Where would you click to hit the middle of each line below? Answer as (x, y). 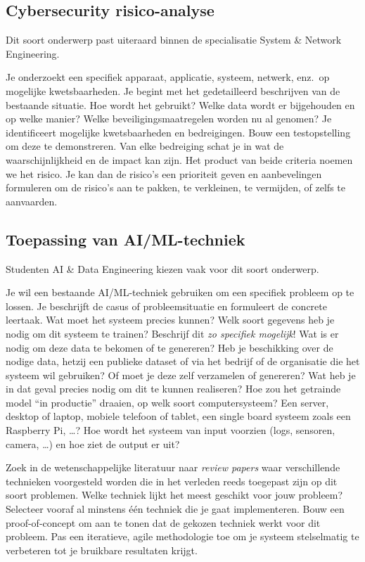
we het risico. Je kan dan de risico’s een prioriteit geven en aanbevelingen (164, 173)
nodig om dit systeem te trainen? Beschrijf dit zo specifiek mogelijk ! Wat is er (172, 333)
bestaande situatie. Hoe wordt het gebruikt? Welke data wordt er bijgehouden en (180, 104)
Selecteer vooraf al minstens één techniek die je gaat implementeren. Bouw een (175, 509)
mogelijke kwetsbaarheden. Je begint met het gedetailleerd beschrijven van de (173, 90)
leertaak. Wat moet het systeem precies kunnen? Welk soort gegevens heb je (170, 320)
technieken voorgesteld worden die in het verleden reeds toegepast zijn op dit (172, 481)
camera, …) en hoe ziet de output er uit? (93, 443)
